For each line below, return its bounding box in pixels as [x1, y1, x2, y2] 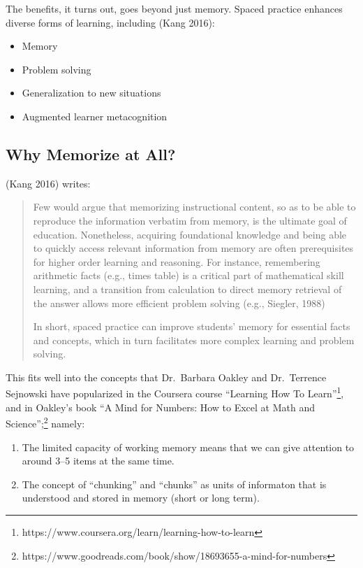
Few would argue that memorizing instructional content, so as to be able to [33, 199, 356, 214]
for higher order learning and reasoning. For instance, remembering [33, 254, 320, 269]
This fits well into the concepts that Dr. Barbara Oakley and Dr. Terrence [6, 369, 327, 384]
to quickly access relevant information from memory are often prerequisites [33, 241, 354, 255]
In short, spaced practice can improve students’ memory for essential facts [33, 319, 350, 334]
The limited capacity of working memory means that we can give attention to [22, 439, 355, 454]
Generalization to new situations [22, 85, 161, 100]
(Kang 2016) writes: [6, 176, 91, 190]
